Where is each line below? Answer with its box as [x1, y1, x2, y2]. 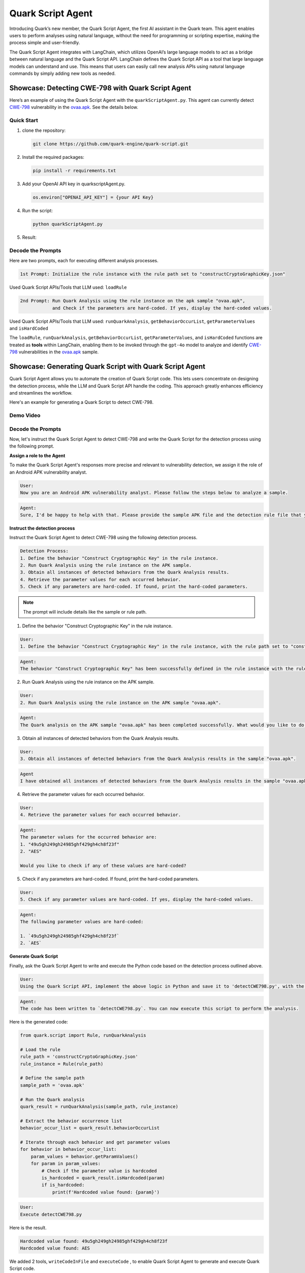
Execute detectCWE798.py [20, 1211, 82, 1217]
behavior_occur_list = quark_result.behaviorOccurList [20, 1125, 160, 1131]
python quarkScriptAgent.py [33, 222, 103, 227]
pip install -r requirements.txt [33, 168, 116, 174]
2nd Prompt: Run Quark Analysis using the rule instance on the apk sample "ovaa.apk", [20, 298, 246, 304]
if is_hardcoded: [41, 1182, 85, 1188]
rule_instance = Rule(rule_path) [20, 1061, 104, 1067]
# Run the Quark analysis [20, 1096, 85, 1102]
